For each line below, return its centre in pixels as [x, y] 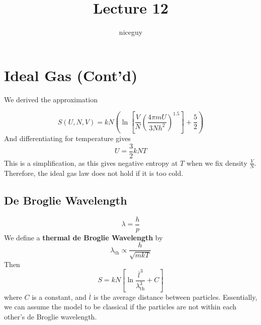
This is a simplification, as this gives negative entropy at [91, 162]
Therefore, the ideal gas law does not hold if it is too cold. [94, 173]
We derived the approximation [51, 99]
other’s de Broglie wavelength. [51, 316]
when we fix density [217, 162]
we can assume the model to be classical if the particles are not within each [120, 307]
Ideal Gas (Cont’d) [71, 75]
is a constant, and [59, 297]
